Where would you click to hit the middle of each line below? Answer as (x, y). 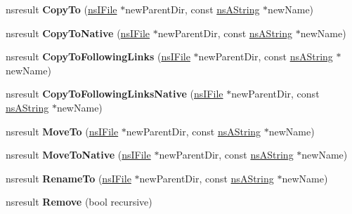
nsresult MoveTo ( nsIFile (62, 131)
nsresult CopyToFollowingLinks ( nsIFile (98, 56)
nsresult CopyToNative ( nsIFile (78, 33)
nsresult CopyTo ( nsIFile (61, 9)
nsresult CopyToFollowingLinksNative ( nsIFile (115, 94)
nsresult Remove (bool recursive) (79, 202)
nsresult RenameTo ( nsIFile (69, 178)
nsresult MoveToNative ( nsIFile (78, 155)
